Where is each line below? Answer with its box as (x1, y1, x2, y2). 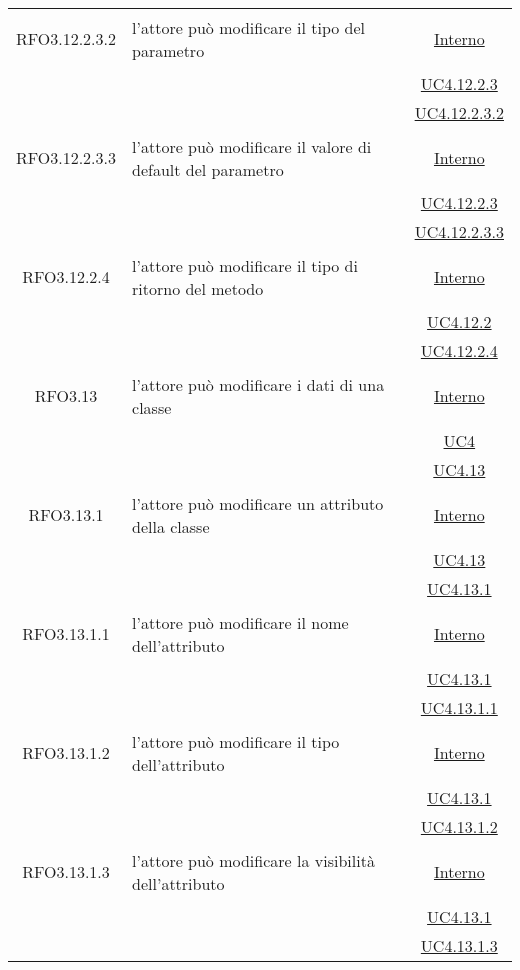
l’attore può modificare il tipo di (132, 253, 358, 277)
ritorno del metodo (132, 276, 264, 300)
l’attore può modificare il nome (132, 610, 349, 634)
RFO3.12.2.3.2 (16, 27, 117, 50)
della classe (132, 514, 210, 538)
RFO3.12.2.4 (22, 265, 110, 288)
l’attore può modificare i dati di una (132, 372, 385, 396)
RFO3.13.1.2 (22, 741, 110, 764)
